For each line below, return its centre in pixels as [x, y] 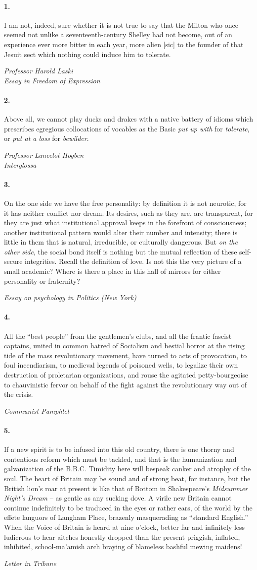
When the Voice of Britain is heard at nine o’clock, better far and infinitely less [125, 527]
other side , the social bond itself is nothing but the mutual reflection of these [121, 251]
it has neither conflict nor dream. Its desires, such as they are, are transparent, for [128, 213]
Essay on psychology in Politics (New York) [70, 297]
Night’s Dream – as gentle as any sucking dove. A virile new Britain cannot [118, 498]
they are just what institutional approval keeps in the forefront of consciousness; [125, 222]
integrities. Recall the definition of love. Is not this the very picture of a [133, 261]
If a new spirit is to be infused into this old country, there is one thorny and [119, 449]
